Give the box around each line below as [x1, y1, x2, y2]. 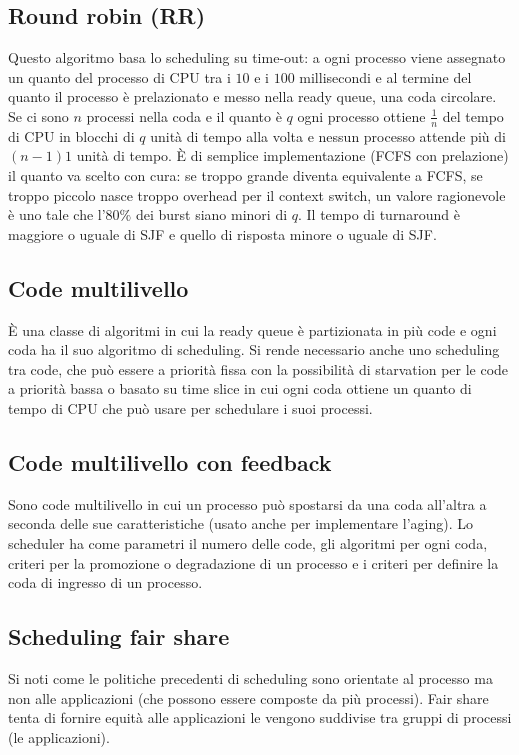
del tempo [442, 105, 504, 126]
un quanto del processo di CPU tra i [8, 66, 231, 87]
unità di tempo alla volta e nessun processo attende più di [150, 125, 506, 146]
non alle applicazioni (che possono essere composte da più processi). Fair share [8, 687, 489, 708]
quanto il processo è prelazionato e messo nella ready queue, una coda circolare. [8, 86, 497, 107]
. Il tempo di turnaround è [297, 204, 460, 225]
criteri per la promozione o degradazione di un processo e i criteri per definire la [8, 552, 499, 573]
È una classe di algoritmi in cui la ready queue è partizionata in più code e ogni [8, 319, 497, 340]
